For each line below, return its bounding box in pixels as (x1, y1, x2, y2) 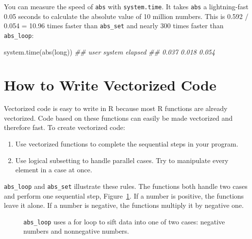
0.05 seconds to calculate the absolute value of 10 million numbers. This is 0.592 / (4, 11, 249, 21)
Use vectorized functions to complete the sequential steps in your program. (15, 139, 238, 149)
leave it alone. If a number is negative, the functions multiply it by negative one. (4, 200, 244, 210)
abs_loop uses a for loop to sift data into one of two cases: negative (23, 216, 225, 226)
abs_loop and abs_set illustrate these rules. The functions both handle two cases (4, 181, 248, 191)
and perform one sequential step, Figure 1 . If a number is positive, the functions (4, 190, 244, 201)
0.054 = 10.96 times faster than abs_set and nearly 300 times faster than (4, 20, 224, 31)
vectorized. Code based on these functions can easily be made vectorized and (4, 112, 233, 123)
